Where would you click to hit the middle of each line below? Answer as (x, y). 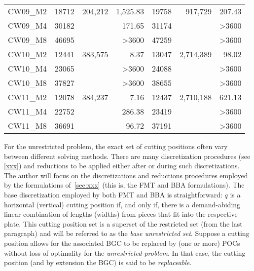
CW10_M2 (27, 54)
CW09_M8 (27, 40)
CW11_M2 (27, 97)
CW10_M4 (27, 68)
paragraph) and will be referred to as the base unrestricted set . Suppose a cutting (127, 233)
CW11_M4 (27, 111)
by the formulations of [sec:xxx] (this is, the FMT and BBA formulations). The (124, 185)
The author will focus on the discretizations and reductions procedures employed (126, 175)
